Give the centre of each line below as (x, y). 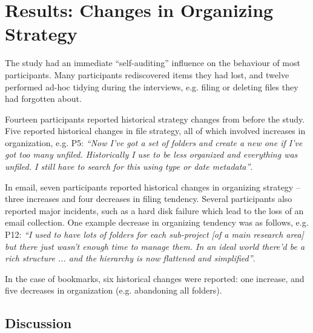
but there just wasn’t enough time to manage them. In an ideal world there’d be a (155, 246)
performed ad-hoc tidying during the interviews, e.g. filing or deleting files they (152, 86)
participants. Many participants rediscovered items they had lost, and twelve (147, 74)
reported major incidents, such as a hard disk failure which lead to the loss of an (154, 210)
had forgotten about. (43, 99)
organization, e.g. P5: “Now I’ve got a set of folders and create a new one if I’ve (154, 142)
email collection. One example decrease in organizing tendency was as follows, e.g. (157, 222)
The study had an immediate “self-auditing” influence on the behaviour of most (153, 63)
